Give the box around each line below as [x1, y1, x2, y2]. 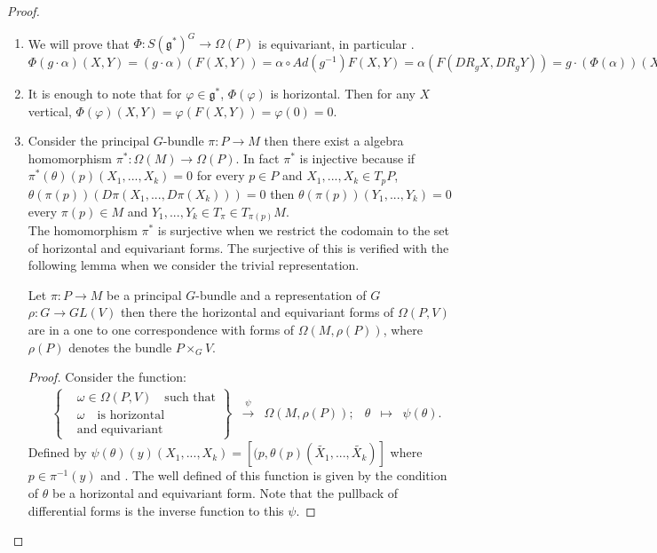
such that [164, 391, 216, 405]
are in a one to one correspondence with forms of [28, 320, 295, 338]
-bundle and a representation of [195, 285, 367, 304]
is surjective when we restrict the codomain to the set [157, 221, 450, 240]
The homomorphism [28, 221, 138, 240]
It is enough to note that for [28, 84, 182, 103]
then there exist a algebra [264, 131, 404, 150]
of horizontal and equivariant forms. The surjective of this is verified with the [28, 238, 449, 257]
